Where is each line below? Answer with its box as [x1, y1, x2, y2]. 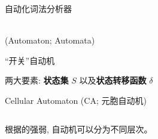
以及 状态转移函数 [79, 74, 147, 87]
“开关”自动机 [5, 54, 55, 66]
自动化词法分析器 [5, 2, 72, 14]
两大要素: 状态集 [5, 74, 69, 87]
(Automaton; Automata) [5, 34, 95, 47]
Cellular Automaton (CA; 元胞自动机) [5, 94, 147, 106]
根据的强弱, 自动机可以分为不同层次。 [5, 122, 153, 135]
